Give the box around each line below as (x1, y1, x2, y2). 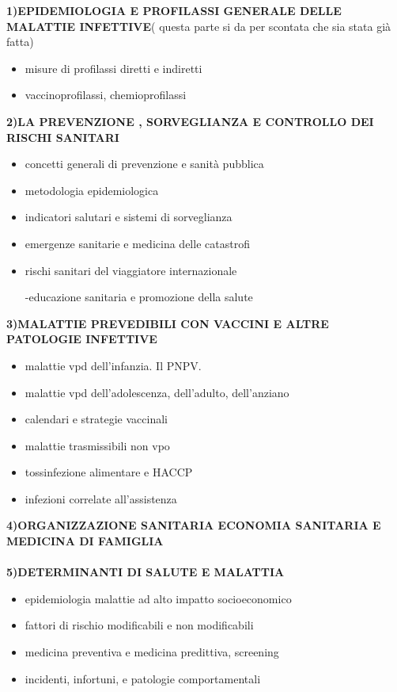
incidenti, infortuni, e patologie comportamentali (25, 670, 261, 686)
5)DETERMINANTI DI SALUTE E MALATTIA (6, 564, 285, 580)
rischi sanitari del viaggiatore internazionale (25, 262, 237, 278)
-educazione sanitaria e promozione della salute (25, 289, 253, 305)
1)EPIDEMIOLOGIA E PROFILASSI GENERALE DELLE (6, 2, 342, 18)
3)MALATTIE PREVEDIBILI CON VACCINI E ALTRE (6, 315, 329, 331)
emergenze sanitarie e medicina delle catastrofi (25, 235, 250, 251)
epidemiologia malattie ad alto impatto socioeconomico (25, 590, 292, 606)
